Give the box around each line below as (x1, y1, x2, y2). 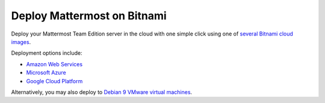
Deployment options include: (11, 49, 82, 57)
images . (11, 38, 31, 45)
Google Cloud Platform (26, 77, 83, 84)
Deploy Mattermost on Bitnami (11, 9, 167, 22)
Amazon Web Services (26, 60, 83, 67)
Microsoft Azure (26, 69, 66, 76)
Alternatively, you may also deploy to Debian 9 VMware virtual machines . (11, 88, 193, 96)
